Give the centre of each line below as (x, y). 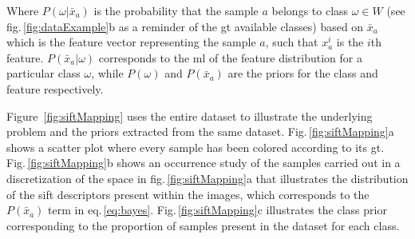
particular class (43, 73)
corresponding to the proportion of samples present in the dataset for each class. (203, 225)
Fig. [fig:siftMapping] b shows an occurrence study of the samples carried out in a (204, 163)
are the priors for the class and (303, 73)
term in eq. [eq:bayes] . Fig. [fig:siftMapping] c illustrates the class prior (217, 210)
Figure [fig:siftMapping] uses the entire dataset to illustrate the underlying (190, 116)
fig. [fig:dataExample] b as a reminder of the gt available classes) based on (185, 26)
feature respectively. (55, 88)
